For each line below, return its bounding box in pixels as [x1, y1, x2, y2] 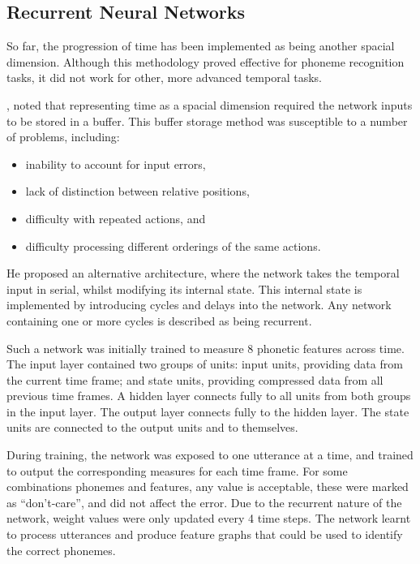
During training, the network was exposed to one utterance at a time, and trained [6, 446, 414, 463]
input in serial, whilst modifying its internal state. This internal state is [6, 280, 362, 297]
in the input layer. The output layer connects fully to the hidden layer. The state [6, 403, 409, 420]
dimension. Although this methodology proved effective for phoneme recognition [6, 53, 405, 70]
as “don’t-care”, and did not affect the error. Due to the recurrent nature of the [6, 493, 402, 510]
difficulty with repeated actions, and [25, 209, 206, 226]
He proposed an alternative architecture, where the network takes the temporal [6, 265, 400, 282]
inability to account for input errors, [25, 155, 206, 172]
